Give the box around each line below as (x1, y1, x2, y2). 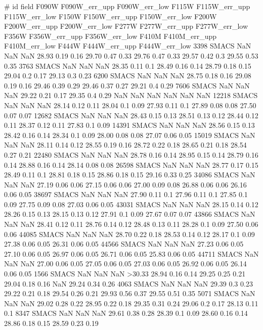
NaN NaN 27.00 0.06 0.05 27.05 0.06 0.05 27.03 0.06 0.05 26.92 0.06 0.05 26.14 (4, 258, 247, 269)
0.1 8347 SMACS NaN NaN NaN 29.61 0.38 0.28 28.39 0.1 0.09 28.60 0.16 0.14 (4, 308, 248, 318)
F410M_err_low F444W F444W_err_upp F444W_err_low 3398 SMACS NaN (4, 40, 251, 51)
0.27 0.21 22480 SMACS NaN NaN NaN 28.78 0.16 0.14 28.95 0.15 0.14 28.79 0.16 (4, 149, 258, 160)
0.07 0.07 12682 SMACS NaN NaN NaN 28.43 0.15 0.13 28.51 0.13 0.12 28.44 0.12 (4, 110, 258, 120)
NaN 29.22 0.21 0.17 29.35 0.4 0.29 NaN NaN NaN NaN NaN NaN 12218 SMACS (4, 90, 258, 101)
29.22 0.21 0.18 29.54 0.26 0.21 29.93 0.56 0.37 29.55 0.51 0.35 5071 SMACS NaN (4, 288, 255, 299)
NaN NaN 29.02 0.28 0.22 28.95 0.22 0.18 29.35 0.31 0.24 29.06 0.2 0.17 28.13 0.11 (4, 298, 258, 308)
